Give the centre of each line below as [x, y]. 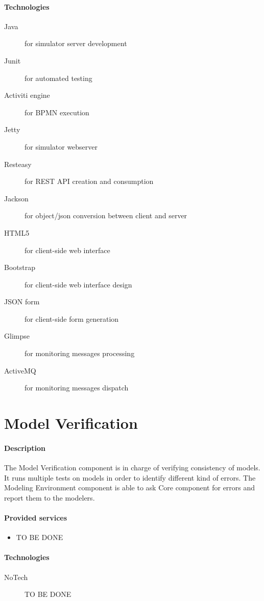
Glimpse [17, 336]
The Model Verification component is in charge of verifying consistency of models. [132, 468]
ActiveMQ [20, 370]
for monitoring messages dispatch [77, 388]
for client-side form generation [72, 318]
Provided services [36, 517]
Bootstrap [20, 267]
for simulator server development [76, 43]
